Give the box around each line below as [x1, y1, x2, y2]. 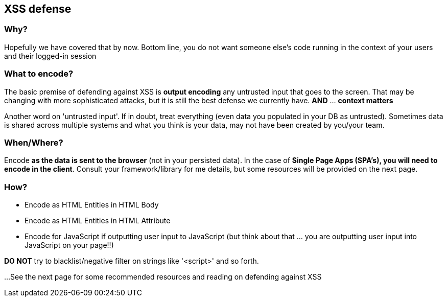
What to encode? [4, 68, 74, 79]
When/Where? [4, 137, 63, 148]
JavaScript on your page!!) [25, 241, 114, 250]
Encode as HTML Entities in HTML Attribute [25, 216, 171, 225]
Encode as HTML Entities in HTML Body [25, 200, 159, 210]
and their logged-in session [4, 51, 97, 60]
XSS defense [4, 3, 72, 15]
